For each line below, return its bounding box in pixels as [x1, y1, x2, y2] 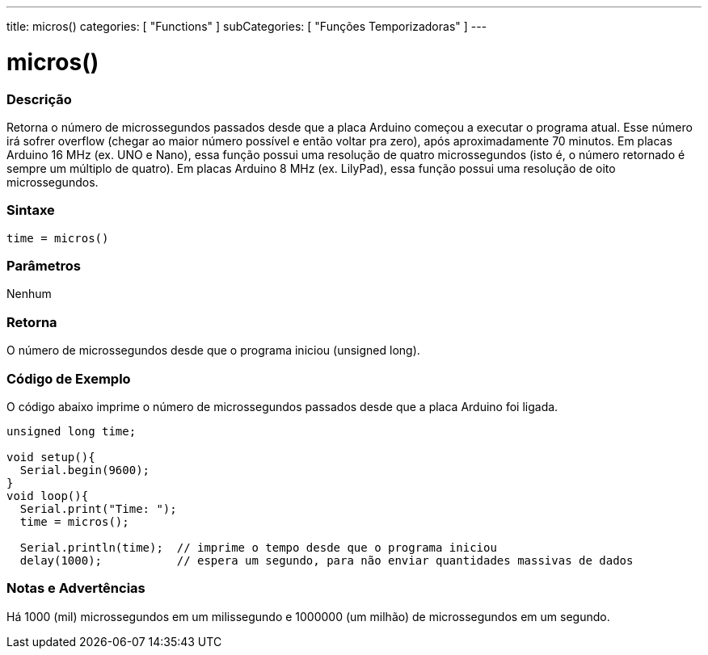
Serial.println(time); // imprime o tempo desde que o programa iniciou [19, 540, 497, 554]
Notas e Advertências [6, 580, 145, 597]
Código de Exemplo [6, 370, 131, 387]
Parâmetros [6, 258, 81, 274]
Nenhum [6, 287, 52, 301]
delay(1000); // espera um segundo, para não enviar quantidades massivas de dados [19, 553, 634, 567]
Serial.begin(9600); [19, 463, 150, 477]
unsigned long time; [6, 424, 137, 438]
